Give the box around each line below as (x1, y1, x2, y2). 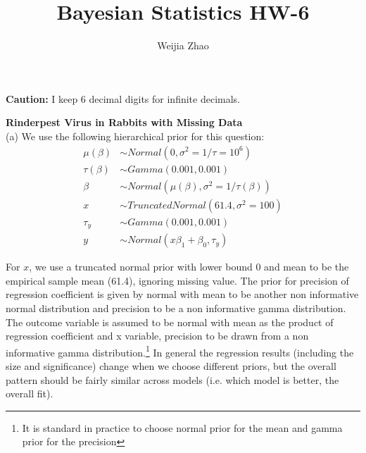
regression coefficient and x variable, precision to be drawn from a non (6, 328, 309, 343)
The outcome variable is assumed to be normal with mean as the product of (6, 314, 334, 329)
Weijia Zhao (157, 38, 209, 53)
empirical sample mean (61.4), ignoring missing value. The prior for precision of (6, 273, 349, 287)
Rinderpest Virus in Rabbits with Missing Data (6, 115, 243, 130)
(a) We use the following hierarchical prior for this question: (6, 128, 265, 143)
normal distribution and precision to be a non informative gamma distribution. (6, 300, 346, 315)
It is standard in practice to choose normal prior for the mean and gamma (22, 420, 343, 435)
